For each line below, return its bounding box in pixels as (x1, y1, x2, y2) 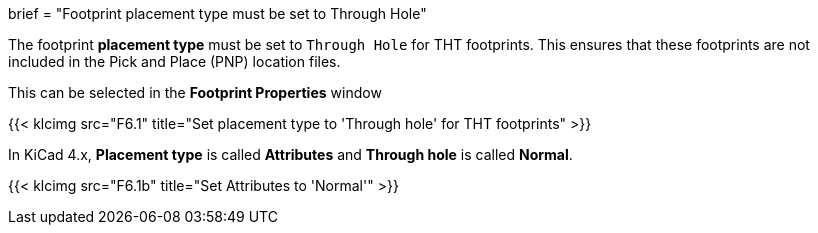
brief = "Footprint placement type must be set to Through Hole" (8, 5, 427, 22)
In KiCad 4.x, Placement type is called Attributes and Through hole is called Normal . (8, 146, 573, 163)
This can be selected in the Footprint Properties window (8, 84, 382, 101)
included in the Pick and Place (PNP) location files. (8, 53, 341, 70)
